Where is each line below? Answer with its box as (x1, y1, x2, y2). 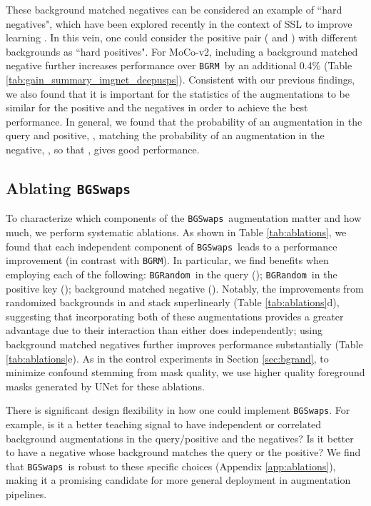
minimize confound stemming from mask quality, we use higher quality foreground (6, 365, 365, 380)
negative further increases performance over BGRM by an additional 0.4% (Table (6, 58, 352, 73)
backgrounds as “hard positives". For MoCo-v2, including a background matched (6, 44, 358, 59)
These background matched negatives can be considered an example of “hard (6, 2, 342, 16)
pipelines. (6, 487, 47, 502)
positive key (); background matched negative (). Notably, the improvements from (6, 280, 364, 295)
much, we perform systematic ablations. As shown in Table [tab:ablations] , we (6, 225, 347, 240)
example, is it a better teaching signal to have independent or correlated (6, 417, 322, 431)
